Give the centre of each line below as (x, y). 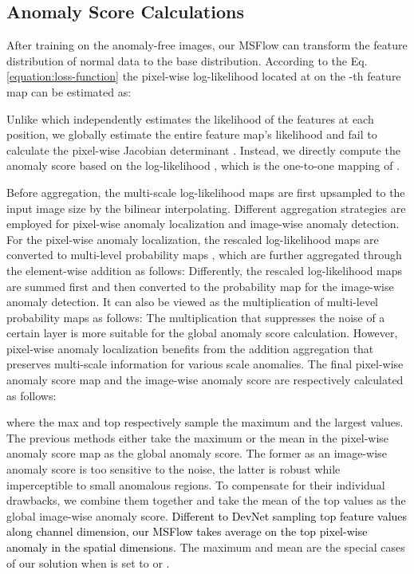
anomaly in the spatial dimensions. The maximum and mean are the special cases (206, 547)
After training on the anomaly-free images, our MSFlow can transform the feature (207, 45)
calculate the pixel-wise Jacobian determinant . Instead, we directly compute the (203, 149)
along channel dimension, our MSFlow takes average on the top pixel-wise (187, 531)
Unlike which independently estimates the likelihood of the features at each (190, 118)
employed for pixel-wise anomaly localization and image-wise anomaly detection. (203, 224)
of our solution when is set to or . (88, 562)
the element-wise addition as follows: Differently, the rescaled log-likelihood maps (205, 270)
